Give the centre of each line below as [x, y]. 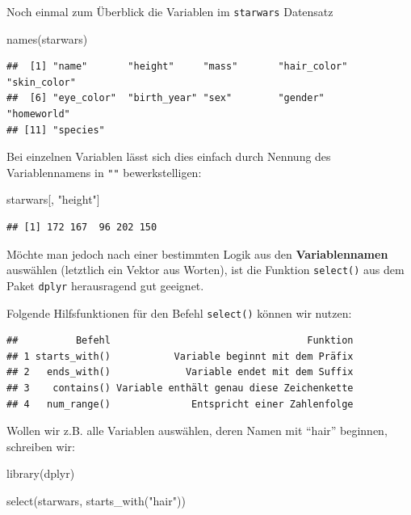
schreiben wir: [41, 446]
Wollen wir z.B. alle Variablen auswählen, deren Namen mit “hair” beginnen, [197, 431]
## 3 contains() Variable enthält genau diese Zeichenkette [180, 388]
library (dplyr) [41, 473]
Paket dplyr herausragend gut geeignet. [105, 285]
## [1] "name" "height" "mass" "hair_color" [177, 67]
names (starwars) [47, 38]
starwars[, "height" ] [53, 199]
